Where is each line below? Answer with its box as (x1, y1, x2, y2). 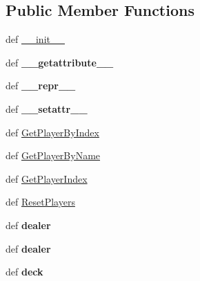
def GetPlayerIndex (6, 171, 88, 185)
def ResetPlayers (6, 194, 75, 209)
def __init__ (6, 32, 65, 46)
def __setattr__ (6, 101, 88, 116)
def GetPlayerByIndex (6, 125, 99, 139)
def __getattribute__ (6, 55, 114, 69)
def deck (6, 264, 43, 279)
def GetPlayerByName (6, 148, 101, 163)
